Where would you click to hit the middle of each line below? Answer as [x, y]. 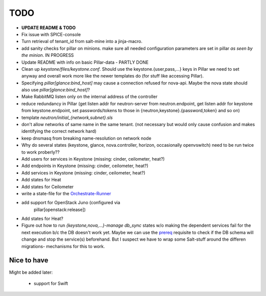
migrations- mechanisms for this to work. [63, 246]
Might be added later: [31, 272]
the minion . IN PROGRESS [48, 55]
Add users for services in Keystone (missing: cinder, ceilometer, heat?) [93, 159]
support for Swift [51, 283]
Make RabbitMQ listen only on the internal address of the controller [89, 97]
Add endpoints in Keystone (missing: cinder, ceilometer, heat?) [85, 166]
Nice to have [29, 260]
